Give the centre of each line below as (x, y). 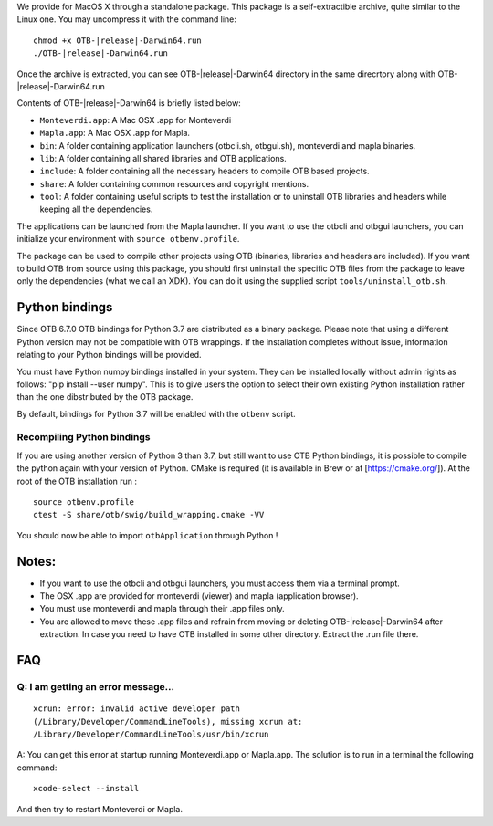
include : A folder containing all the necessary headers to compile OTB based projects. (205, 171)
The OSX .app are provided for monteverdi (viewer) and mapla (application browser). (199, 596)
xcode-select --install (86, 789)
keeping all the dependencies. (96, 209)
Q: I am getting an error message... (96, 687)
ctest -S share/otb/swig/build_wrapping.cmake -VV (149, 515)
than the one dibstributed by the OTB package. (105, 397)
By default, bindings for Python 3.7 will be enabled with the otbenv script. (156, 413)
